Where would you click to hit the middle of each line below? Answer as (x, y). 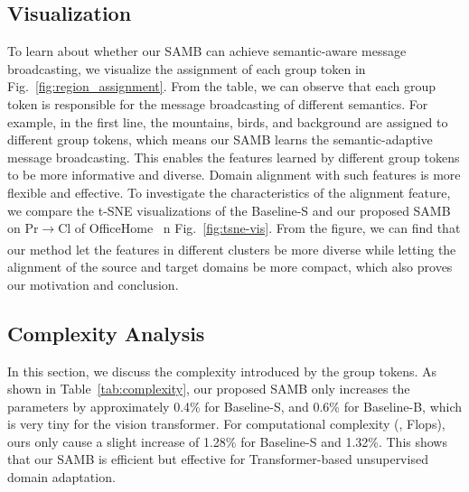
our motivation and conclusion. (93, 284)
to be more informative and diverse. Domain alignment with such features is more (234, 175)
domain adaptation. (61, 477)
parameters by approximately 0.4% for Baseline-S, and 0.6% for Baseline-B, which (235, 406)
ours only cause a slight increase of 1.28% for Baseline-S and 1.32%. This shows (227, 441)
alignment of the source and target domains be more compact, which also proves (230, 267)
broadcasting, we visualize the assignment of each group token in (187, 68)
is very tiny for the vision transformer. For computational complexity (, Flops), (226, 424)
